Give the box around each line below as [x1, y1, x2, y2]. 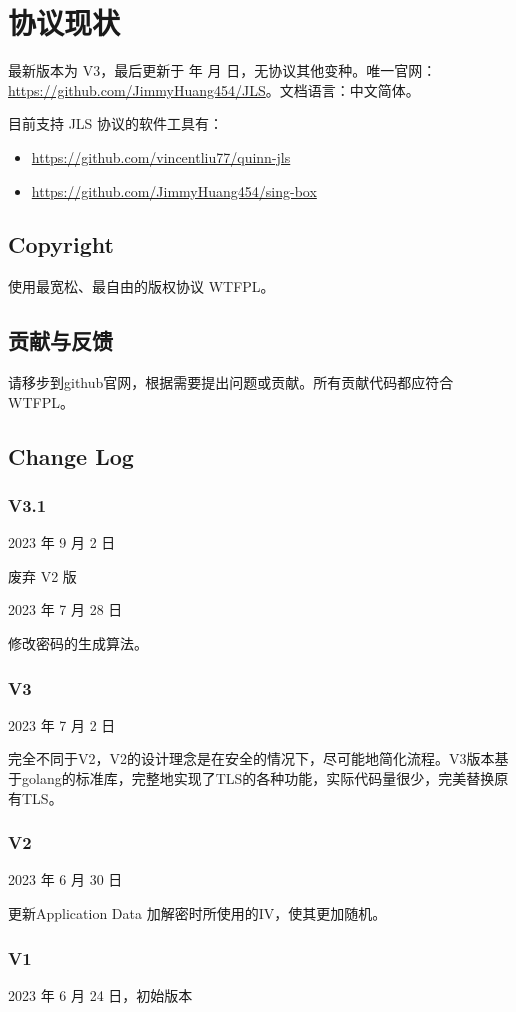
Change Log [8, 440, 134, 471]
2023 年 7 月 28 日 [8, 599, 123, 620]
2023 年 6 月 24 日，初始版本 [8, 984, 193, 1005]
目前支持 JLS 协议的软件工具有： [8, 113, 224, 134]
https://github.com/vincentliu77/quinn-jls [31, 146, 291, 167]
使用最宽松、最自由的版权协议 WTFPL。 [8, 276, 275, 297]
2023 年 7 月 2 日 [8, 714, 116, 735]
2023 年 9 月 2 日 [8, 532, 116, 553]
